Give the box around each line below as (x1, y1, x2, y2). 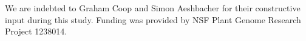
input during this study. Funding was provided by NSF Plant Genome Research (5, 13, 301, 26)
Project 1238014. (5, 25, 67, 37)
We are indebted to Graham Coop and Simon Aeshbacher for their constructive (5, 2, 301, 14)
